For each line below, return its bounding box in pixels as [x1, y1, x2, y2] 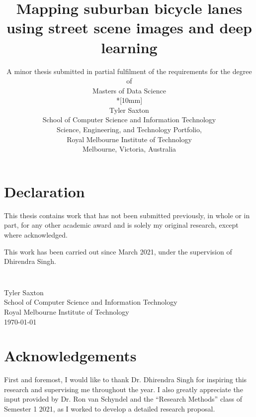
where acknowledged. [4, 229, 68, 240]
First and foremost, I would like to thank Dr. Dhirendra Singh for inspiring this [4, 374, 247, 385]
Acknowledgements [4, 345, 137, 366]
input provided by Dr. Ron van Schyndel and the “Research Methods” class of [4, 394, 242, 404]
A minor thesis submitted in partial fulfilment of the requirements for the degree [6, 66, 252, 76]
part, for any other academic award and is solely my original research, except [4, 220, 239, 230]
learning [101, 37, 158, 57]
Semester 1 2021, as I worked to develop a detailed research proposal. [4, 404, 215, 414]
